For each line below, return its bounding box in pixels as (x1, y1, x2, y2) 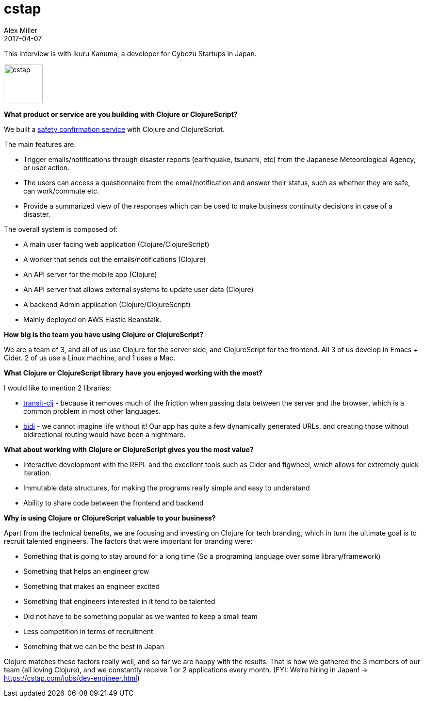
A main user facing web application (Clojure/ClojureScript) (23, 240, 210, 248)
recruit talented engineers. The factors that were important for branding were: (4, 537, 253, 545)
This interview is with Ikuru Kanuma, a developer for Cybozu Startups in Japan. (4, 49, 257, 58)
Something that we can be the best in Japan (23, 642, 164, 651)
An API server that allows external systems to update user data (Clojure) (23, 285, 254, 293)
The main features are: (4, 140, 76, 148)
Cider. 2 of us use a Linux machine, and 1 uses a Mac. (4, 353, 176, 362)
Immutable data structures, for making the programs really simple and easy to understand (23, 483, 310, 492)
